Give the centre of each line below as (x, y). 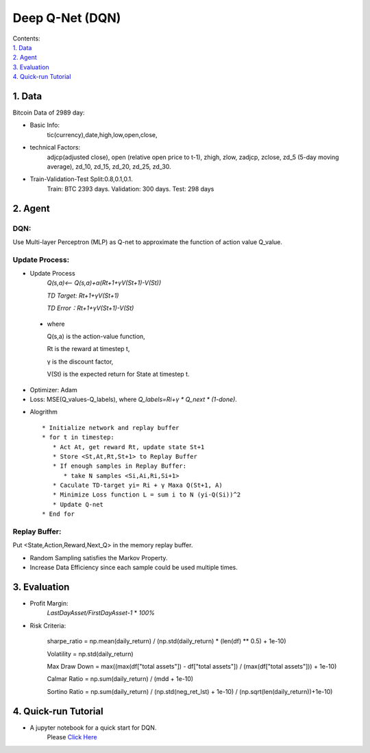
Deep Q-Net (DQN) (67, 18)
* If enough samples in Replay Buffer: (120, 466)
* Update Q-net (78, 504)
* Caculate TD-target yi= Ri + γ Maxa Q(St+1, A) (137, 486)
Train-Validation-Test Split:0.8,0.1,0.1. (81, 179)
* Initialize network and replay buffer (111, 428)
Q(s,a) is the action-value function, (96, 336)
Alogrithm (44, 412)
